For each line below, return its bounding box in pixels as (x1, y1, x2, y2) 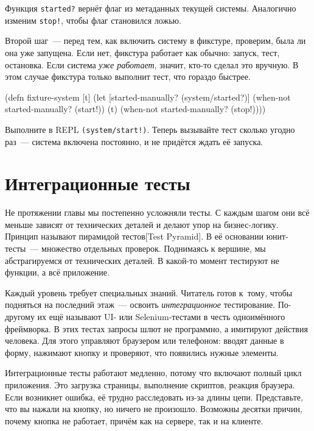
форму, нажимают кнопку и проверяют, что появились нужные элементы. (5, 346, 279, 358)
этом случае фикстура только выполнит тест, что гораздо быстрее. (5, 70, 251, 83)
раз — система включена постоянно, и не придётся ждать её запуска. (5, 135, 263, 148)
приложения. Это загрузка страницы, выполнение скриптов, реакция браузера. (5, 378, 295, 391)
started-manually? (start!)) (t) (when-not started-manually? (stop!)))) (5, 102, 266, 115)
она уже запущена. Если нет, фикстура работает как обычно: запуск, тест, (5, 46, 280, 59)
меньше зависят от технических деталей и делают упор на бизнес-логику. (5, 218, 279, 230)
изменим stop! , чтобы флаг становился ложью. (5, 13, 181, 26)
